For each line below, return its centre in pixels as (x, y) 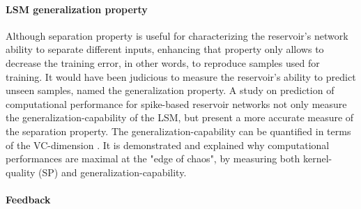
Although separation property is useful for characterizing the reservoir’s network (177, 35)
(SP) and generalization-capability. (113, 172)
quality (21, 172)
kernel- (317, 158)
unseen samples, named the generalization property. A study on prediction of (170, 90)
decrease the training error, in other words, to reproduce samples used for (163, 62)
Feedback (28, 199)
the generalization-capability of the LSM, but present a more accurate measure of (180, 117)
